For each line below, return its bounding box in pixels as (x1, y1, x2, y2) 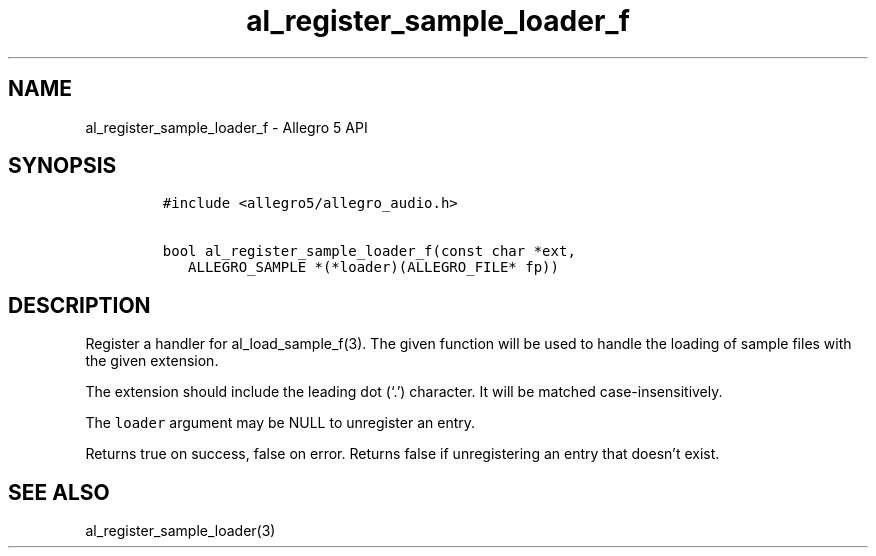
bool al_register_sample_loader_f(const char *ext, (162, 243, 576, 260)
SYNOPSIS (8, 153, 117, 179)
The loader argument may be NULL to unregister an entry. (85, 414, 476, 432)
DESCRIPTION (8, 292, 151, 318)
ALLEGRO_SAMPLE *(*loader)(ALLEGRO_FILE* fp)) (188, 259, 559, 276)
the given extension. (85, 352, 219, 370)
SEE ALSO (8, 479, 110, 505)
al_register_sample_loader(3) (85, 522, 276, 540)
